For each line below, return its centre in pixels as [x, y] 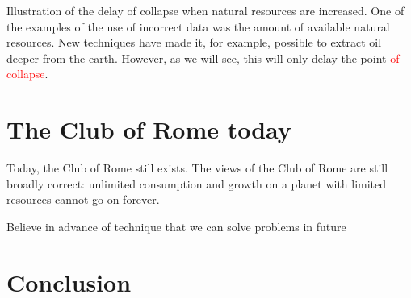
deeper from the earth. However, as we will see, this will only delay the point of [203, 58]
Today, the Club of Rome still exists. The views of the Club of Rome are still [197, 168]
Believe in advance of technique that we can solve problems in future [176, 226]
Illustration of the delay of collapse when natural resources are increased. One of [205, 10]
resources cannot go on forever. [83, 199]
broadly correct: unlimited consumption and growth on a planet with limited [197, 183]
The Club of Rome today [149, 129]
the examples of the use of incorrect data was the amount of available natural [198, 26]
